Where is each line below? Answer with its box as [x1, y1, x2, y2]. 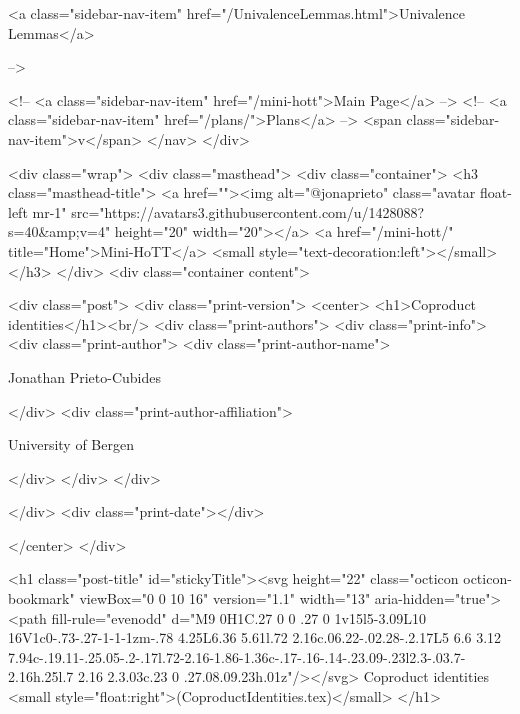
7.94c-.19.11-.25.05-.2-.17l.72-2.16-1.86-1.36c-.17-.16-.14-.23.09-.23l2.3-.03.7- [8, 646, 466, 667]
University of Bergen [8, 434, 134, 455]
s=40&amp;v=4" [8, 221, 111, 242]
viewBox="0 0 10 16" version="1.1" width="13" [79, 588, 371, 609]
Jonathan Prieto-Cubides [8, 366, 161, 387]
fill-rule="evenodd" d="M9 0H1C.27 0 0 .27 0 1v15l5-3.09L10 [51, 607, 427, 628]
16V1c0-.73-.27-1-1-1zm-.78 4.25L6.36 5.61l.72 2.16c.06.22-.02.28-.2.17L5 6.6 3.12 [8, 627, 502, 648]
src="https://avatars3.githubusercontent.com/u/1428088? [71, 201, 425, 222]
